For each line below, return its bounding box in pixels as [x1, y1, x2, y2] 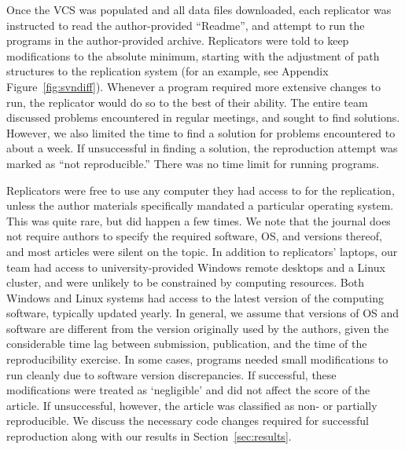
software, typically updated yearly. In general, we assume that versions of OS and [6, 305, 399, 321]
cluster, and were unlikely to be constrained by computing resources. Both [6, 274, 364, 291]
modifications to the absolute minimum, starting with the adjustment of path [6, 47, 380, 64]
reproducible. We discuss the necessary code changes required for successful [6, 412, 369, 429]
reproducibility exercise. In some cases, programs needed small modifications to [6, 351, 388, 368]
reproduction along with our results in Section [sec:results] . [6, 428, 292, 445]
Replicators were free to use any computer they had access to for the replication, [6, 181, 395, 198]
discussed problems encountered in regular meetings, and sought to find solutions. [6, 109, 400, 126]
